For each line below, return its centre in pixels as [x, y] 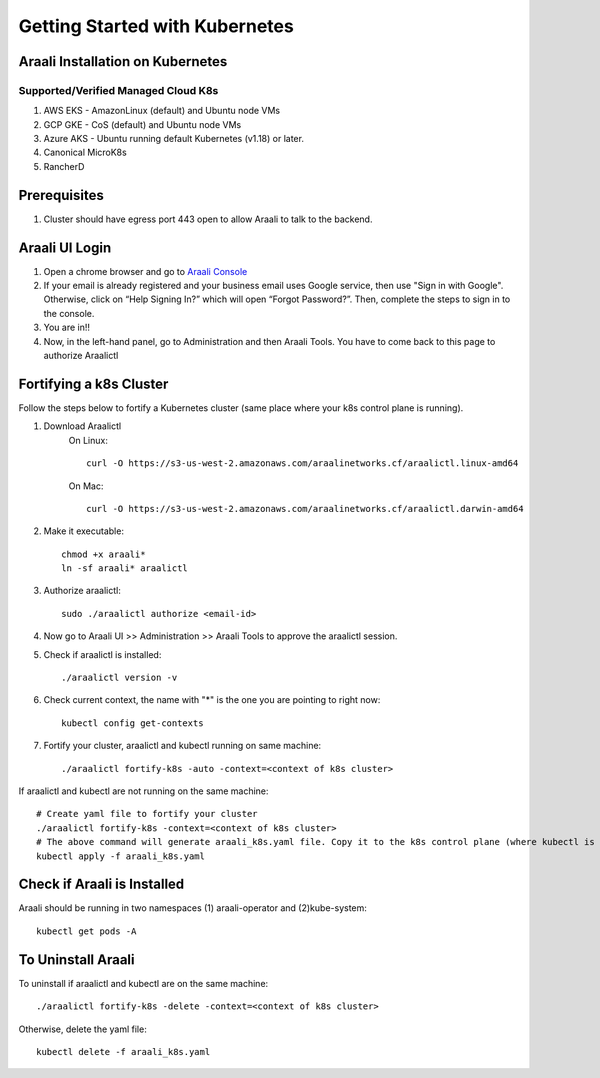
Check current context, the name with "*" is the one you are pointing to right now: [212, 700]
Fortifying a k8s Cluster [93, 383]
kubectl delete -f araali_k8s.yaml [123, 1051]
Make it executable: [84, 531]
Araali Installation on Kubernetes [123, 61]
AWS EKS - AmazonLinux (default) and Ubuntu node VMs [161, 111]
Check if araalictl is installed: [102, 654]
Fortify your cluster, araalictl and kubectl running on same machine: [182, 746]
